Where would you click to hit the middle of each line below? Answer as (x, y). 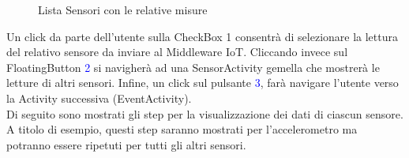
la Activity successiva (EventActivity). (99, 98)
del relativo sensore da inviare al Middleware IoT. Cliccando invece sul (177, 52)
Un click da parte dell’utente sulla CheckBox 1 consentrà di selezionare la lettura (203, 36)
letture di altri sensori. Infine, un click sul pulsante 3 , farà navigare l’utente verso (203, 83)
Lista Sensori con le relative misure (123, 9)
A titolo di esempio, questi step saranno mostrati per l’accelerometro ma (182, 129)
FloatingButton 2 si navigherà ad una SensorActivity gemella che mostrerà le (193, 67)
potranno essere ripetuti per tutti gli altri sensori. (126, 144)
